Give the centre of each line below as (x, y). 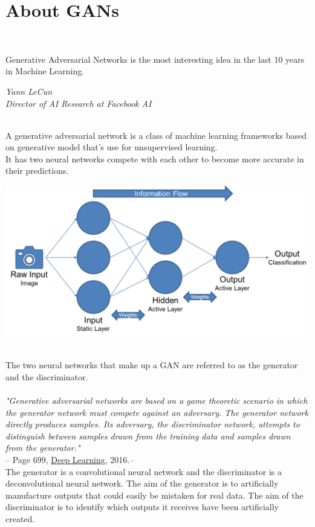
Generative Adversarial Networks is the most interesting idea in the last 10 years (155, 59)
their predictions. (37, 171)
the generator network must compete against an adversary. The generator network (157, 412)
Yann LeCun (29, 91)
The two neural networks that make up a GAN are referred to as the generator (152, 365)
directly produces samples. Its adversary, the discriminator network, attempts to (153, 424)
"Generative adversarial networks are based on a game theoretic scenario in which (157, 401)
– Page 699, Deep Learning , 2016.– (70, 460)
